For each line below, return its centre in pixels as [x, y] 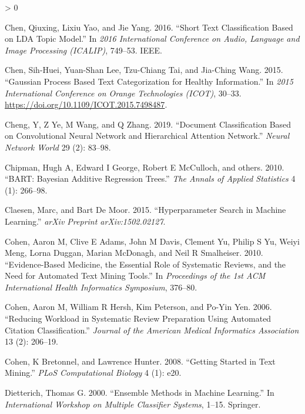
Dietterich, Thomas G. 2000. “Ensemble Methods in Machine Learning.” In [140, 393]
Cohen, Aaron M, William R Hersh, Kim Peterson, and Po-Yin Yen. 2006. [138, 307]
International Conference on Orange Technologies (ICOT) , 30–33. [123, 93]
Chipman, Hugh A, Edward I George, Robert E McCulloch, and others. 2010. [145, 167]
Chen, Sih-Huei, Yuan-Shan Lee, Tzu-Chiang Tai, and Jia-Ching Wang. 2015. [144, 70]
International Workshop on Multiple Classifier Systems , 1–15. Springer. [133, 404]
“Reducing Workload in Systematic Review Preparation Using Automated [138, 318]
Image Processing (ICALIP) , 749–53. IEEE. [83, 50]
